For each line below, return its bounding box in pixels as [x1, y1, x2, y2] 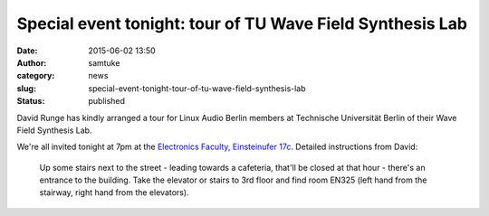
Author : [16, 57, 47, 68]
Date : [16, 45, 38, 56]
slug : [16, 82, 36, 94]
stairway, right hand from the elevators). [39, 187, 189, 198]
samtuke [88, 57, 120, 68]
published [88, 96, 126, 107]
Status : [16, 96, 45, 107]
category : [16, 70, 55, 81]
